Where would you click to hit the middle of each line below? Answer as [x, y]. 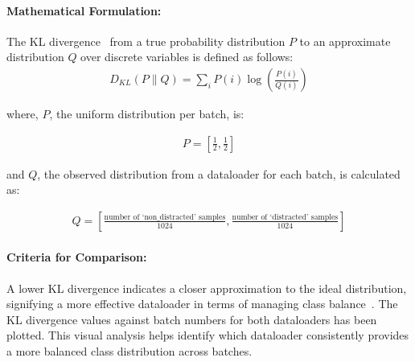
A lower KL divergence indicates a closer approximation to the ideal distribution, [207, 288]
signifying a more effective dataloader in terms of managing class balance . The [202, 304]
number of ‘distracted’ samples [285, 217]
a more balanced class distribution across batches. [129, 351]
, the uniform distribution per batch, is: [147, 114]
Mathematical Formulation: [84, 10]
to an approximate [345, 41]
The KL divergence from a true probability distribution [146, 41]
